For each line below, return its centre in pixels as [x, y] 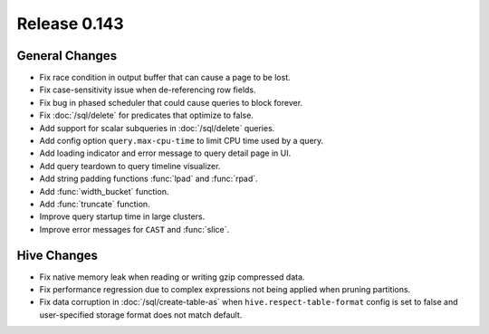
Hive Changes [58, 255]
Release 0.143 [70, 24]
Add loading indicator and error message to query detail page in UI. [165, 153]
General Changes [67, 56]
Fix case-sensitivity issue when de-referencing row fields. [148, 90]
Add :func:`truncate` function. [95, 204]
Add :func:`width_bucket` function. [104, 191]
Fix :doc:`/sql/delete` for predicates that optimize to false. [146, 115]
